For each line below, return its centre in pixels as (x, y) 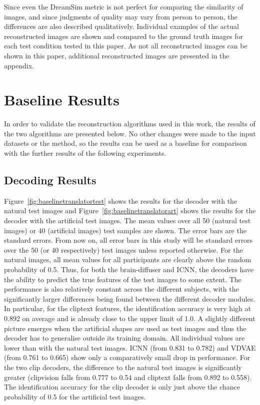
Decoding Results (50, 180)
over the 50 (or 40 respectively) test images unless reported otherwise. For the (123, 249)
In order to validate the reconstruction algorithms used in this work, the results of (130, 124)
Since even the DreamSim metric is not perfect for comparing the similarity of (124, 6)
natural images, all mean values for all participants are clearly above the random (128, 259)
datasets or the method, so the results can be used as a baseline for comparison (125, 143)
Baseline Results (62, 100)
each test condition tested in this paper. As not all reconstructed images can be (126, 46)
